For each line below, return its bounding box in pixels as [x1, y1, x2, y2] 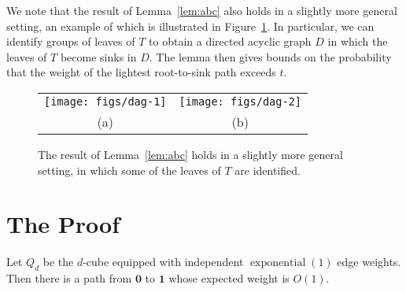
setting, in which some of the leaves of [38, 161, 221, 178]
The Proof [6, 208, 120, 240]
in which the [327, 33, 388, 50]
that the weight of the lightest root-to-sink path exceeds [6, 64, 276, 80]
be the [42, 253, 74, 270]
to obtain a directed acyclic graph [149, 33, 312, 50]
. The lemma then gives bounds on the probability [149, 48, 392, 65]
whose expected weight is [168, 270, 290, 286]
